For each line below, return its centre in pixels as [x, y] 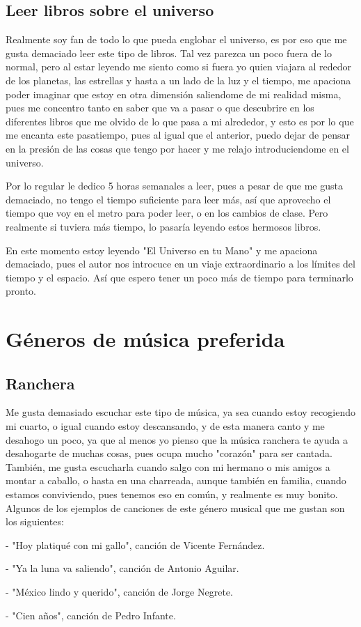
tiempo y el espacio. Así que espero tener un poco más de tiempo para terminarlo [179, 277]
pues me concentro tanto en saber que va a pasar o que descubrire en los [160, 108]
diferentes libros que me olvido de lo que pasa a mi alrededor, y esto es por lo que [180, 121]
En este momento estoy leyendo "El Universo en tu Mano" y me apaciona [162, 250]
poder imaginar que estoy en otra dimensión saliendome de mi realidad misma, [174, 94]
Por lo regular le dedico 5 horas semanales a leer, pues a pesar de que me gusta [174, 186]
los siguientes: [35, 521]
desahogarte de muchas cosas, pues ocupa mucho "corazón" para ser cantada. [169, 453]
